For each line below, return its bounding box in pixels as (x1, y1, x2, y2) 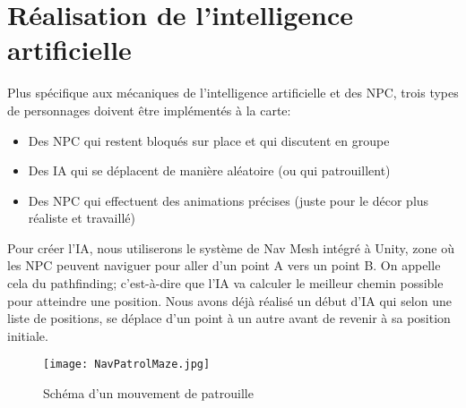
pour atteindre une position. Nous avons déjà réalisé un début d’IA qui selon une (7, 291, 452, 310)
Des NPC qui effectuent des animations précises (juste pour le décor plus (28, 191, 429, 209)
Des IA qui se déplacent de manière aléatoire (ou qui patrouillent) (28, 161, 391, 180)
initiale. (7, 326, 48, 344)
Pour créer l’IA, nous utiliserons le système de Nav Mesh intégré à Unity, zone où (7, 238, 454, 257)
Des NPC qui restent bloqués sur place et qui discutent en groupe (28, 131, 390, 149)
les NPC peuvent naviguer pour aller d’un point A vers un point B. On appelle (7, 256, 441, 275)
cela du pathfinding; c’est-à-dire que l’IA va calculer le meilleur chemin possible (7, 274, 444, 293)
